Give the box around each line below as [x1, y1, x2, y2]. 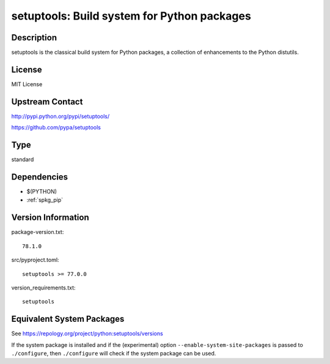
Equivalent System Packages [11, 314, 125, 324]
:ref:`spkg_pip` [26, 196, 64, 204]
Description [11, 32, 57, 43]
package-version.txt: [11, 228, 64, 236]
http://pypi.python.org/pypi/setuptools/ [11, 112, 110, 120]
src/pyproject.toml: [11, 257, 59, 264]
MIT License [11, 80, 43, 88]
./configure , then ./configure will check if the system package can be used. [11, 350, 216, 357]
